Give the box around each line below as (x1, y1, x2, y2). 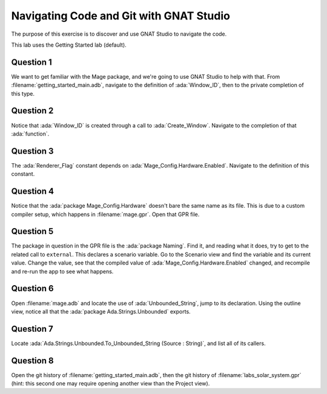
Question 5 (11, 226, 54, 237)
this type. (11, 90, 35, 97)
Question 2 (11, 106, 54, 116)
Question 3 (11, 146, 54, 156)
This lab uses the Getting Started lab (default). (11, 41, 127, 48)
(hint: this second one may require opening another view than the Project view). (11, 380, 210, 387)
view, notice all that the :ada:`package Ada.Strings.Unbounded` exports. (11, 307, 191, 315)
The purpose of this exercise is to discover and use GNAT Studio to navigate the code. (11, 30, 227, 38)
